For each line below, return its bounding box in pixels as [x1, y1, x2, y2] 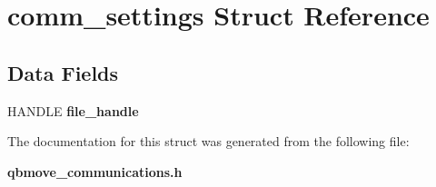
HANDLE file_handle [7, 101, 139, 120]
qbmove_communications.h [7, 162, 183, 181]
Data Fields [7, 58, 119, 86]
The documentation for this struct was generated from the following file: [7, 132, 410, 151]
